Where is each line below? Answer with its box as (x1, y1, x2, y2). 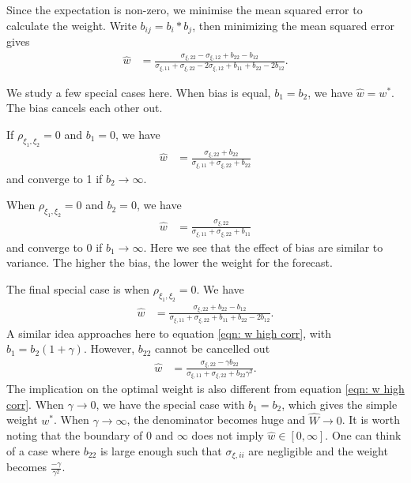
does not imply (191, 427, 264, 444)
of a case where (6, 442, 81, 459)
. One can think (325, 427, 402, 444)
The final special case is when (6, 281, 150, 298)
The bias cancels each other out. (6, 99, 163, 116)
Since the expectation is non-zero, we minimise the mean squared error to (6, 2, 363, 17)
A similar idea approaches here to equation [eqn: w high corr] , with (6, 324, 332, 341)
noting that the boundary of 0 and (6, 427, 174, 444)
